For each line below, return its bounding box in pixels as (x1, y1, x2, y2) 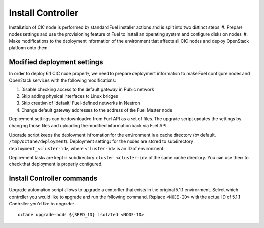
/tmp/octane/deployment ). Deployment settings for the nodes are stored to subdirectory (9, 138, 193, 144)
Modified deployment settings (9, 58, 103, 66)
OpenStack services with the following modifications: (9, 77, 117, 83)
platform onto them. (9, 45, 49, 51)
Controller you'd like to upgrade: (9, 201, 74, 206)
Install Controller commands (9, 174, 98, 182)
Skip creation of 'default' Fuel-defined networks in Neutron (21, 100, 140, 106)
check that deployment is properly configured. (9, 161, 103, 167)
